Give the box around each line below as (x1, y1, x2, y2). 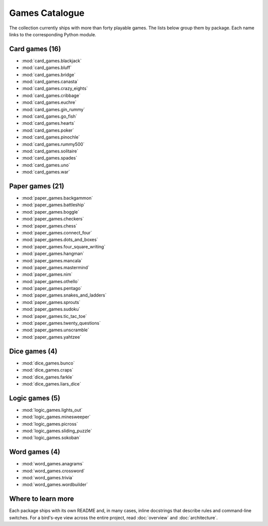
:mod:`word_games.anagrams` (21, 461, 84, 467)
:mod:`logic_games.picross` (21, 421, 78, 427)
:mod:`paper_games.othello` (21, 278, 79, 284)
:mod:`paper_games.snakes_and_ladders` (21, 292, 107, 298)
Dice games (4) (9, 347, 58, 355)
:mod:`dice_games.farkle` (21, 374, 74, 380)
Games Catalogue (9, 7, 84, 18)
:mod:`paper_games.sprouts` (21, 299, 81, 305)
